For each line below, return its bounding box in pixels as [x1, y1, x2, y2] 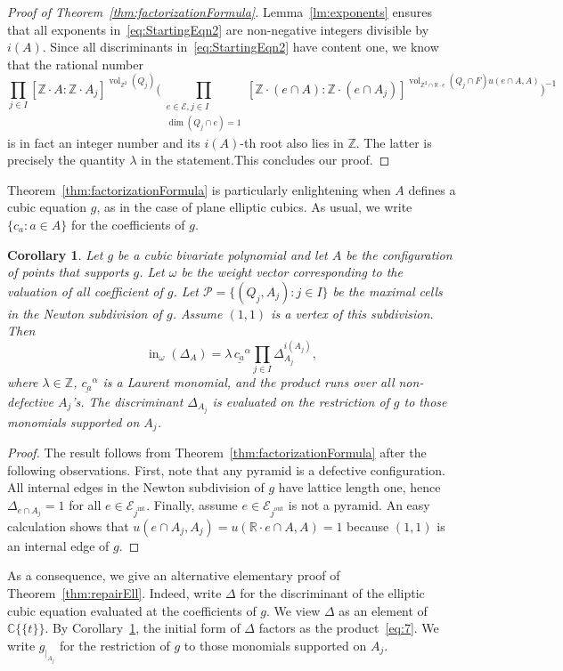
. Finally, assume [146, 496, 238, 514]
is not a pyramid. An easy [288, 496, 430, 514]
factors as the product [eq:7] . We [258, 618, 439, 637]
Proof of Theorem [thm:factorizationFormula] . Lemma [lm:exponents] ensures [7, 3, 432, 20]
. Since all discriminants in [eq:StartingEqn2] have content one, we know [42, 37, 439, 56]
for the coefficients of [70, 214, 185, 233]
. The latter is [355, 133, 432, 151]
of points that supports [7, 263, 129, 281]
